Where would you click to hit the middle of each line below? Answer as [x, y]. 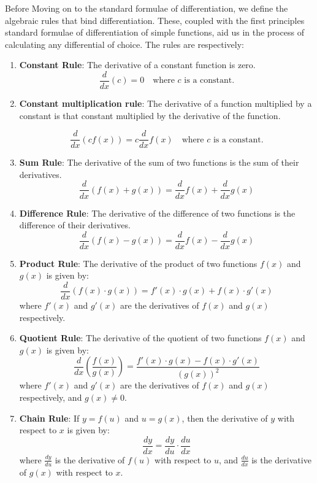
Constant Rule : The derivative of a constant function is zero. [137, 65]
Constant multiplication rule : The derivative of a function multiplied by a [166, 103]
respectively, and [51, 397]
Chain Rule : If [49, 418]
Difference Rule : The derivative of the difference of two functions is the [157, 213]
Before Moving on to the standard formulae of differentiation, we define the [147, 8]
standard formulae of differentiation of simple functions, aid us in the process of [155, 32]
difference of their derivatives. [75, 225]
